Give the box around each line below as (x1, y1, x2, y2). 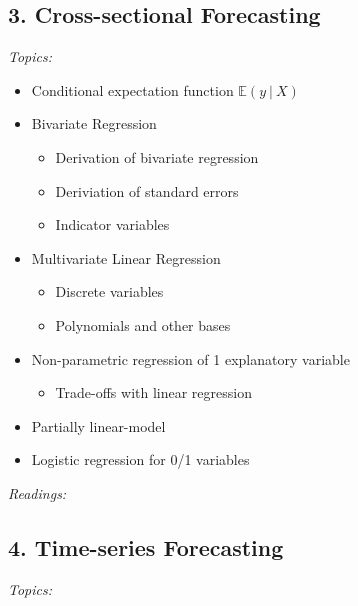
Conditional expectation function (31, 79, 234, 100)
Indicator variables (55, 214, 170, 235)
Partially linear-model (31, 415, 166, 436)
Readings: (8, 482, 67, 503)
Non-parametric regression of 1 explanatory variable (31, 348, 350, 369)
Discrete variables (55, 281, 164, 302)
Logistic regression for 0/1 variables (31, 449, 250, 470)
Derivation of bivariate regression (55, 146, 259, 167)
